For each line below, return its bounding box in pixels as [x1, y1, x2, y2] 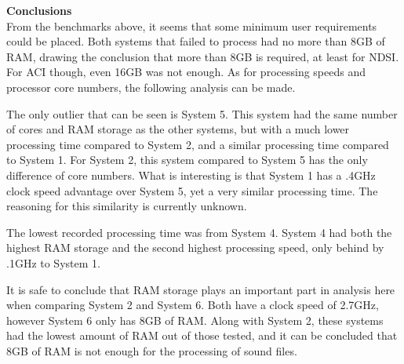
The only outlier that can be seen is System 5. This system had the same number [6, 105, 398, 122]
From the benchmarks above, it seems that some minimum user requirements [6, 17, 377, 34]
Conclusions [6, 2, 72, 18]
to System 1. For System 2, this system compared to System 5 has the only [6, 151, 368, 168]
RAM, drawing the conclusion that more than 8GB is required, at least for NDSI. [6, 48, 399, 64]
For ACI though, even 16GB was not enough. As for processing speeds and [6, 64, 366, 80]
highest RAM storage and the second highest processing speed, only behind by [6, 239, 384, 256]
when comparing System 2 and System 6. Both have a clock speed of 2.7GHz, [6, 297, 379, 313]
